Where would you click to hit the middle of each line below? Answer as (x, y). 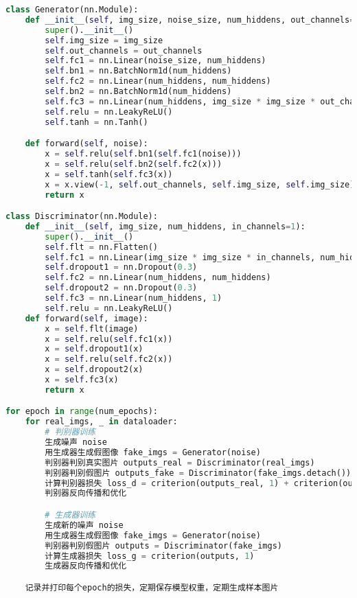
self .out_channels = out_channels (124, 50)
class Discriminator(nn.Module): (82, 217)
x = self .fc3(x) (82, 380)
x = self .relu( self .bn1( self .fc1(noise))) (143, 154)
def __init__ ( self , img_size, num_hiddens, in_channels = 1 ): (165, 226)
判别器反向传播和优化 (86, 493)
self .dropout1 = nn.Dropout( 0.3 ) (121, 267)
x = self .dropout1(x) (94, 349)
